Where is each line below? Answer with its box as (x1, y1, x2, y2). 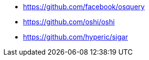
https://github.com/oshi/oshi (23, 18, 115, 26)
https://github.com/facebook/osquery (23, 2, 145, 11)
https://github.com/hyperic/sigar (23, 33, 128, 41)
